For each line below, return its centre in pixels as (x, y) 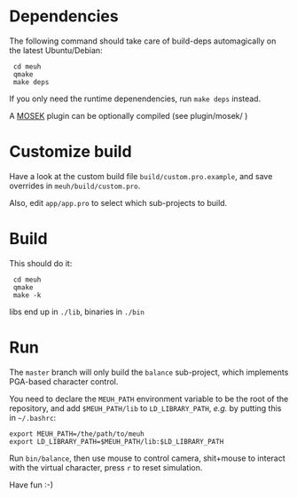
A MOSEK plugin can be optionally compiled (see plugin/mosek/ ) (129, 115)
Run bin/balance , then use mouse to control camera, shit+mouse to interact (147, 458)
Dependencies (64, 16)
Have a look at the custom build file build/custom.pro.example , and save (141, 176)
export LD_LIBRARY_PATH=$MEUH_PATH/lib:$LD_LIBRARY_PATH (117, 441)
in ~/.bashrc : (33, 417)
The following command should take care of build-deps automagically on (143, 41)
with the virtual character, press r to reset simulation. (106, 467)
